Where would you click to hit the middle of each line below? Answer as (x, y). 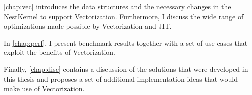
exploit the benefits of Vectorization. (60, 52)
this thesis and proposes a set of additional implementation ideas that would (121, 78)
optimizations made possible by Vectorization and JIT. (88, 26)
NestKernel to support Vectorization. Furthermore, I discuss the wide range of (124, 16)
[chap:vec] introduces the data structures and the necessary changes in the (118, 6)
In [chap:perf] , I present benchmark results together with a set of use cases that (126, 42)
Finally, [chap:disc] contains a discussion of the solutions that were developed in (126, 69)
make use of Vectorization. (44, 88)
